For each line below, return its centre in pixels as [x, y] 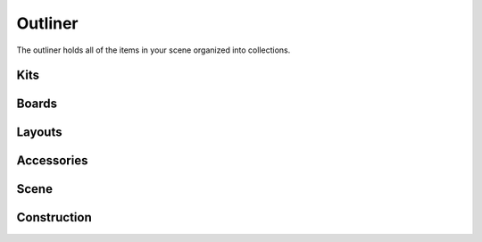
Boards [37, 104]
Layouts [39, 133]
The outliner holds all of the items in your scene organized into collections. [154, 50]
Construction [54, 217]
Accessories [52, 161]
